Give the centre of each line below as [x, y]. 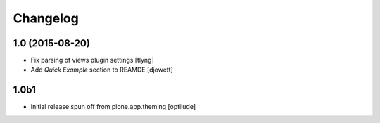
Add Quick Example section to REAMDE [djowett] [102, 70]
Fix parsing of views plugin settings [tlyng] [92, 60]
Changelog [46, 18]
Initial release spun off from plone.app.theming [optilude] [113, 107]
